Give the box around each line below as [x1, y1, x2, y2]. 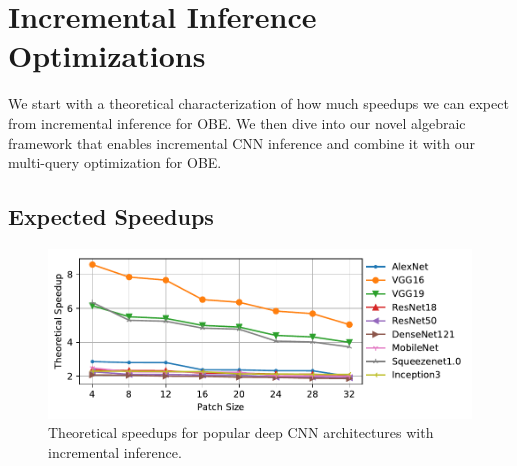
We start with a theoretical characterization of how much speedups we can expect [8, 93, 509, 114]
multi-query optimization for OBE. [8, 152, 222, 173]
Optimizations [8, 35, 206, 76]
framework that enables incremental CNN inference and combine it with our [8, 132, 475, 153]
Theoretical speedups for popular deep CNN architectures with [48, 422, 434, 443]
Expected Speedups [8, 201, 214, 232]
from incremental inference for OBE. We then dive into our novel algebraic [8, 112, 466, 133]
